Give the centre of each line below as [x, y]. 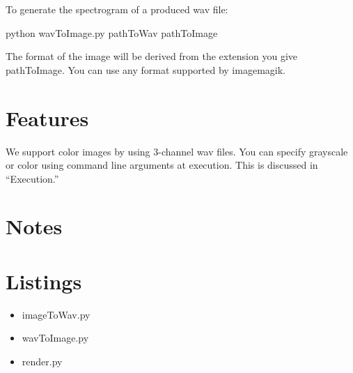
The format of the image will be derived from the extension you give [152, 56]
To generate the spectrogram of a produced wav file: [117, 9]
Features [47, 117]
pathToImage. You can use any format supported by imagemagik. [146, 69]
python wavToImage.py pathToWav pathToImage [112, 32]
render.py [42, 361]
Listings [44, 281]
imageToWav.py [56, 314]
